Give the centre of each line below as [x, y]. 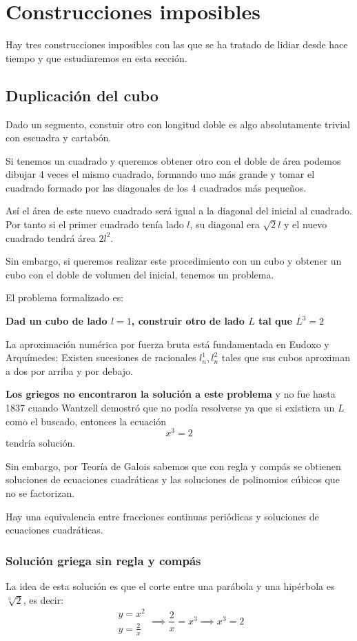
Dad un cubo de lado [57, 321]
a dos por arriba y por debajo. [69, 370]
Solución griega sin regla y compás [103, 560]
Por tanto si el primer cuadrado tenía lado [95, 224]
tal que [275, 321]
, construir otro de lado [188, 321]
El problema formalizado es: [65, 297]
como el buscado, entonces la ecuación [86, 421]
